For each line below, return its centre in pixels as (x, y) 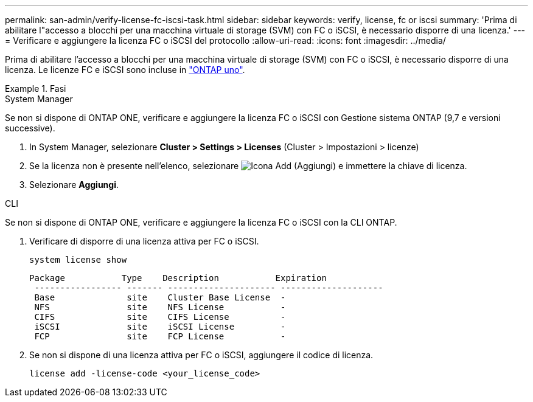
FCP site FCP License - (160, 336)
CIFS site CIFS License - (160, 317)
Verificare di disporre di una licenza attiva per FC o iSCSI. (144, 241)
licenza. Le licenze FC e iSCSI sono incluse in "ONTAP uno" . (125, 70)
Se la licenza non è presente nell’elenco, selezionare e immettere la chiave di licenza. (248, 166)
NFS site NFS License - (160, 307)
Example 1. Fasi (36, 88)
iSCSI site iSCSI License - (160, 327)
